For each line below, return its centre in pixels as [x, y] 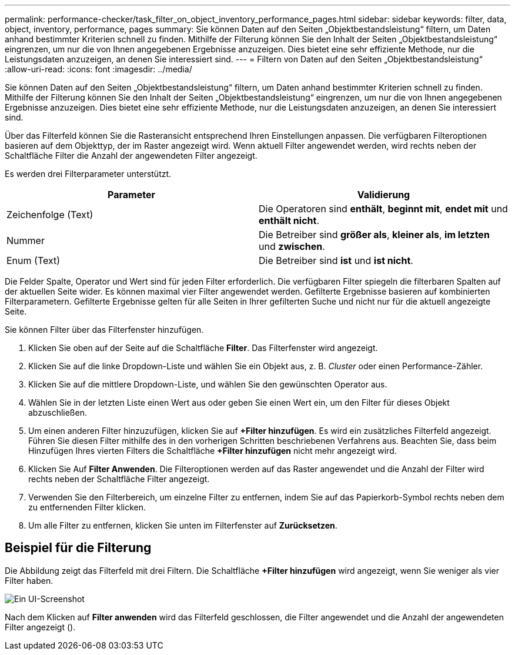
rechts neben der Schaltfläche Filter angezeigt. [119, 479]
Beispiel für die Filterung [78, 548]
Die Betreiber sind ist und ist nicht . [336, 260]
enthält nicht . [289, 220]
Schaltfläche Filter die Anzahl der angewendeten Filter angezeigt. [131, 156]
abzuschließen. [58, 412]
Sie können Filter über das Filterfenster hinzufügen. [104, 330]
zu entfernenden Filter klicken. [87, 507]
